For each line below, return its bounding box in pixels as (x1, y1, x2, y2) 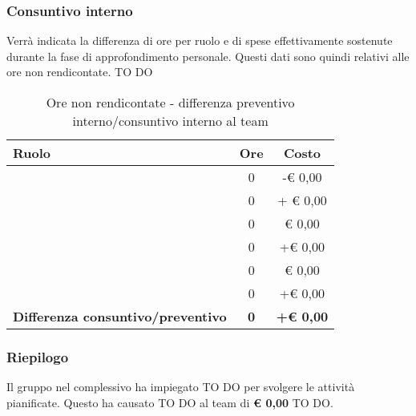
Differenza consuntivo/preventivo (13, 307, 227, 325)
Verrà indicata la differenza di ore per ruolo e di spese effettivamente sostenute (6, 32, 393, 49)
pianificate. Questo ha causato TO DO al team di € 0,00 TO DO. (6, 394, 333, 410)
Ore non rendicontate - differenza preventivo (46, 93, 295, 111)
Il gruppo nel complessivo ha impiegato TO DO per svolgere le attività (6, 378, 355, 395)
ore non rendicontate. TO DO (6, 63, 153, 80)
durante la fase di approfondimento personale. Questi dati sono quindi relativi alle (6, 47, 410, 64)
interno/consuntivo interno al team (72, 111, 269, 130)
